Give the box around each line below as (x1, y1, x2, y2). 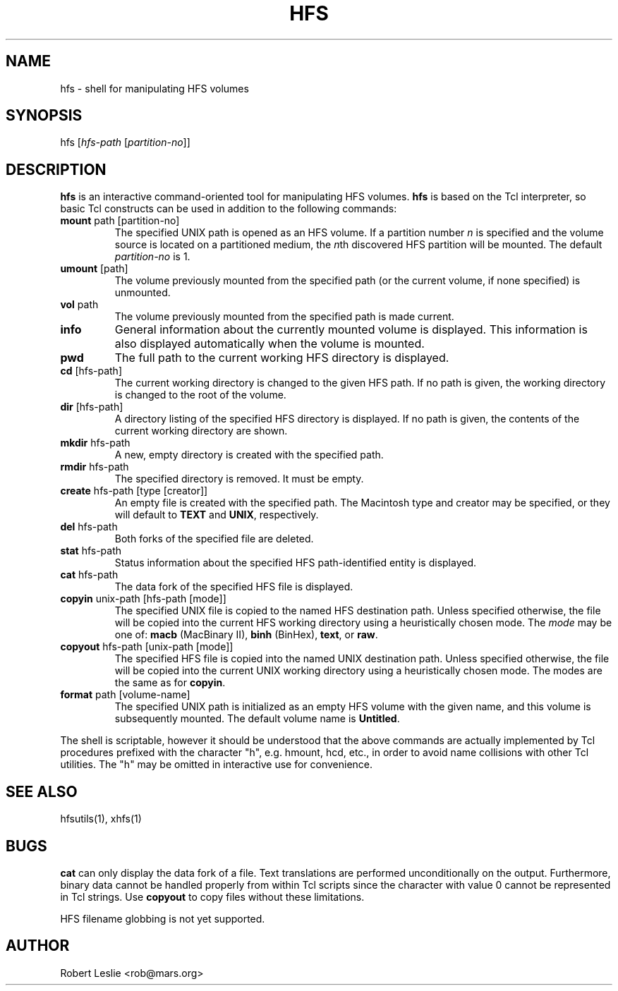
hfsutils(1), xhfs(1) (60, 813, 142, 825)
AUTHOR (6, 937, 70, 955)
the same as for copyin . (114, 676, 226, 689)
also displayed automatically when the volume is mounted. (114, 336, 425, 351)
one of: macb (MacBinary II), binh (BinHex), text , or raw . (114, 628, 378, 641)
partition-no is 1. (114, 250, 190, 263)
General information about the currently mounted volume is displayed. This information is (114, 322, 588, 337)
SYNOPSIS (6, 107, 83, 125)
